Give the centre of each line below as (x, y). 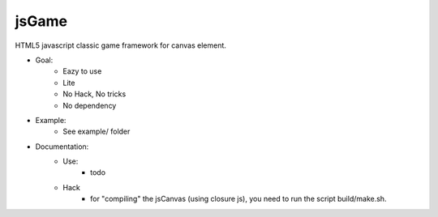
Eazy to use (82, 71)
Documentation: (62, 147)
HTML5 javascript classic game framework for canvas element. (121, 45)
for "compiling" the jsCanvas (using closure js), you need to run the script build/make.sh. (238, 199)
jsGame (41, 21)
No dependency (90, 105)
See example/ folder (97, 132)
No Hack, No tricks (94, 94)
